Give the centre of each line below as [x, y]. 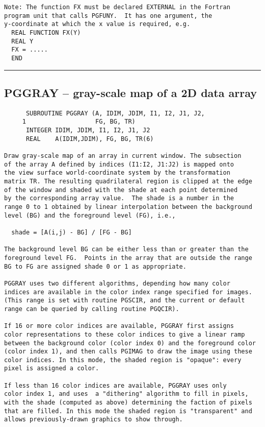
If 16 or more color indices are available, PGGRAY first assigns [119, 326]
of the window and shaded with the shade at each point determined [121, 190]
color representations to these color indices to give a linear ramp [125, 334]
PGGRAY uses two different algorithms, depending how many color [117, 283]
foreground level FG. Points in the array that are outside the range [128, 258]
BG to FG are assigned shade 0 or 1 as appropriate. [95, 266]
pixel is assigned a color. [52, 369]
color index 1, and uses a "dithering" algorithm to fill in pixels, [126, 394]
